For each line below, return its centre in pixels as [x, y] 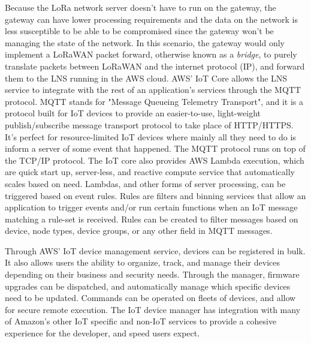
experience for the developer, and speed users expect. [102, 333]
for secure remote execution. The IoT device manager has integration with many [153, 309]
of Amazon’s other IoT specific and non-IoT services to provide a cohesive [141, 321]
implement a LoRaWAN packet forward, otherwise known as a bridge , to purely [151, 54]
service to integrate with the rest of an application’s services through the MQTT [153, 90]
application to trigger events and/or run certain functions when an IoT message [151, 207]
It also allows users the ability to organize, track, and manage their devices [143, 262]
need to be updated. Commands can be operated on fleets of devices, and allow [150, 298]
